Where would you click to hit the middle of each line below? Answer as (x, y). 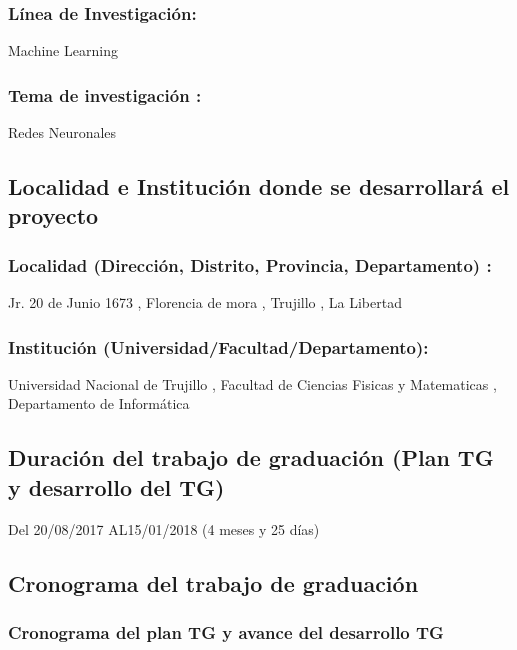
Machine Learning (63, 50)
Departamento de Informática (99, 403)
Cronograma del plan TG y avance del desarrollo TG (226, 631)
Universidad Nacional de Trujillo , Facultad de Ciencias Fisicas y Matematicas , (252, 383)
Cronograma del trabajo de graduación (213, 582)
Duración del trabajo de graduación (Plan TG (251, 457)
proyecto (53, 215)
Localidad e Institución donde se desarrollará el (259, 186)
